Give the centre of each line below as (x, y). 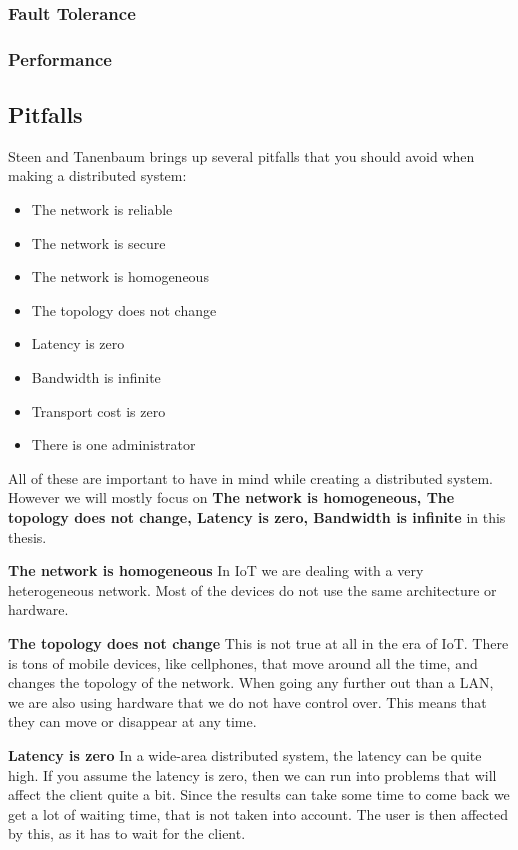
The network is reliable (102, 209)
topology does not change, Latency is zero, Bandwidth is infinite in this (257, 517)
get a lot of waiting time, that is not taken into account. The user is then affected (258, 813)
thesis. (27, 536)
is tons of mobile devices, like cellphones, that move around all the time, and (243, 662)
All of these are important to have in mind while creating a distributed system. (251, 477)
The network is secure (98, 242)
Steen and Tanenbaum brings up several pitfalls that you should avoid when (241, 155)
